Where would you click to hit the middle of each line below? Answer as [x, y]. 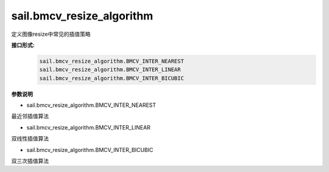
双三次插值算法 [30, 161]
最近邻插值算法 [30, 116]
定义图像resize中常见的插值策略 [51, 34]
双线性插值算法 [30, 139]
